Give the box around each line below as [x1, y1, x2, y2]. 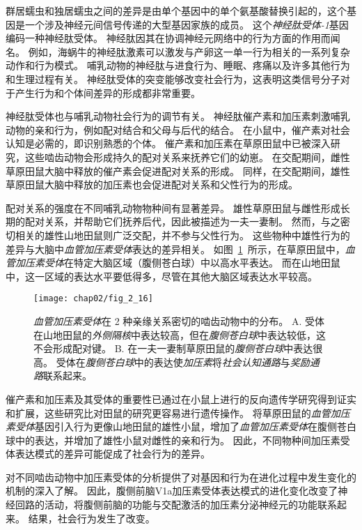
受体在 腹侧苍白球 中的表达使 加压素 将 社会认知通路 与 [56, 354, 290, 369]
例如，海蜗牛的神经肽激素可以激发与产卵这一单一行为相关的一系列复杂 [28, 44, 350, 59]
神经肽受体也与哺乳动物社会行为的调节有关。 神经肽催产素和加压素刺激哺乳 [6, 109, 350, 123]
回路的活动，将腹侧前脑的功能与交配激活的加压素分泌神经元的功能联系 [15, 497, 337, 512]
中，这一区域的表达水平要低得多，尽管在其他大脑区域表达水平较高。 [6, 268, 317, 283]
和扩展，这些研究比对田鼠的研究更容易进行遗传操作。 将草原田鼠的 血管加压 [6, 405, 350, 420]
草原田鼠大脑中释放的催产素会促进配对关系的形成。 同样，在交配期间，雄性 [6, 163, 350, 178]
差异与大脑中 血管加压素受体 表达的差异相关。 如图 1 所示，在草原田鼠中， [6, 241, 345, 256]
